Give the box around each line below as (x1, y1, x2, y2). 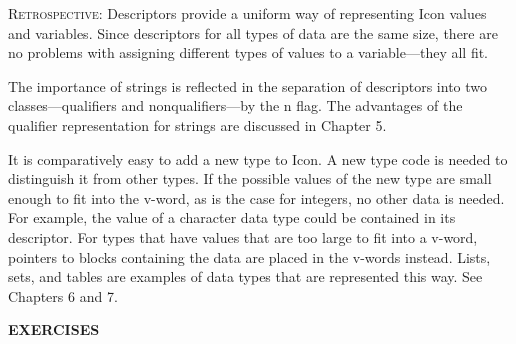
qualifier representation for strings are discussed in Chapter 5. (8, 114, 387, 135)
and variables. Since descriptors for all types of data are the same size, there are (8, 22, 498, 43)
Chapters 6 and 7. (8, 285, 118, 306)
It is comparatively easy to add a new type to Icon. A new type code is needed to (8, 148, 508, 169)
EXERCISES (8, 319, 100, 340)
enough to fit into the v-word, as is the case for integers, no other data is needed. (8, 187, 505, 208)
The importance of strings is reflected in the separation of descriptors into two (8, 75, 488, 96)
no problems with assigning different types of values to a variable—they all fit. (8, 42, 489, 63)
